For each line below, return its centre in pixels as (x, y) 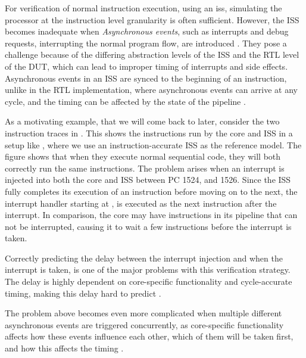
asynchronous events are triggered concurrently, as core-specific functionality (144, 324)
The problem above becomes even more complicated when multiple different (143, 313)
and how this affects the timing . (64, 348)
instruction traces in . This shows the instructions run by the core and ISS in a (149, 133)
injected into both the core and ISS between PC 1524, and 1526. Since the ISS (148, 180)
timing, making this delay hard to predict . (83, 293)
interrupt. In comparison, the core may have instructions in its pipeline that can (151, 215)
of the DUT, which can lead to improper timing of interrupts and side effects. (146, 66)
